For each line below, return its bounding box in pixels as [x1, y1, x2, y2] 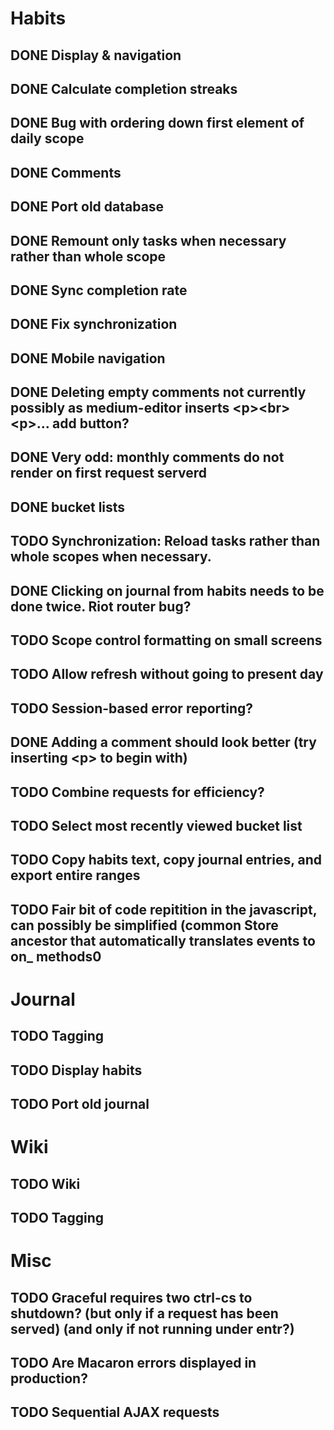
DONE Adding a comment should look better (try [10, 734, 317, 751]
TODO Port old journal [10, 1096, 150, 1113]
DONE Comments [10, 164, 122, 181]
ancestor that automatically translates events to [10, 932, 316, 949]
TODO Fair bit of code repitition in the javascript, [10, 901, 318, 918]
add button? [52, 415, 130, 432]
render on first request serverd [10, 465, 207, 482]
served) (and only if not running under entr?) [10, 1320, 295, 1337]
